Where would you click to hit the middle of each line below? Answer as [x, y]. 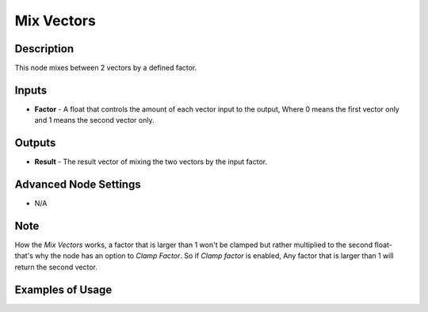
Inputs [31, 90]
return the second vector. [56, 267]
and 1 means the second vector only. [94, 120]
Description [44, 49]
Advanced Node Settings [78, 185]
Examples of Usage [63, 289]
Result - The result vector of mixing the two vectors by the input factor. [151, 162]
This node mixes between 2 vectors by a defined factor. [106, 68]
